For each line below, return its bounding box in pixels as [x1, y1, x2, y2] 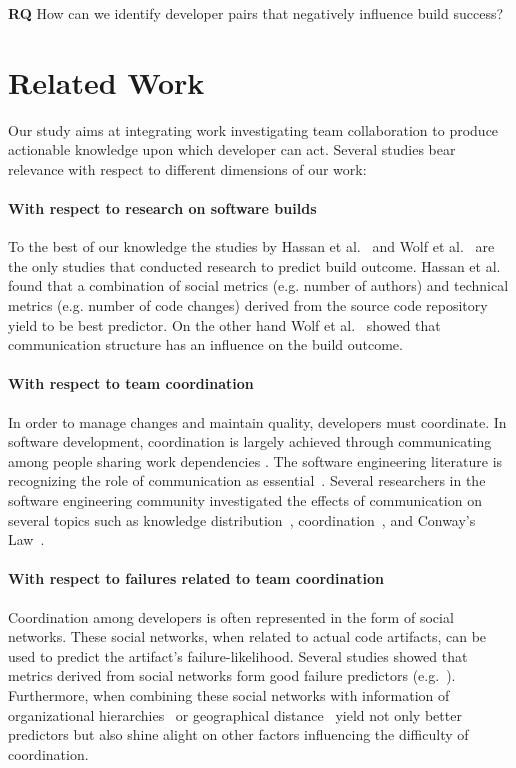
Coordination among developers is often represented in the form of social [8, 606, 454, 627]
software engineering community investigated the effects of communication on [8, 490, 482, 511]
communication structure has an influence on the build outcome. [8, 334, 403, 355]
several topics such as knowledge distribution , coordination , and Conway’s [8, 509, 476, 530]
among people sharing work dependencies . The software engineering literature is [8, 450, 503, 471]
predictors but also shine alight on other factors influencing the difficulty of [8, 724, 469, 745]
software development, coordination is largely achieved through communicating [8, 431, 492, 452]
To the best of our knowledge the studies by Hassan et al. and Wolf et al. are [8, 236, 495, 257]
